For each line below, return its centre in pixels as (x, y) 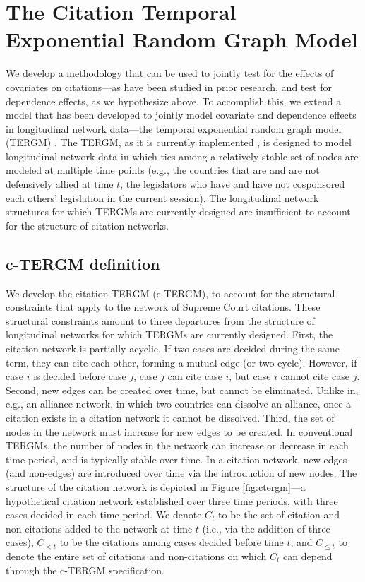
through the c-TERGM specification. (85, 570)
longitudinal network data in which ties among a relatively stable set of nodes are (182, 156)
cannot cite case (315, 376)
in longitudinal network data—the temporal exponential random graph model (174, 128)
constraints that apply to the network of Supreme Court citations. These (163, 307)
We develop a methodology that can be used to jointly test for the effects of (170, 73)
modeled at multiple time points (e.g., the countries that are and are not (163, 170)
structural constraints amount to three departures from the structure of (160, 320)
